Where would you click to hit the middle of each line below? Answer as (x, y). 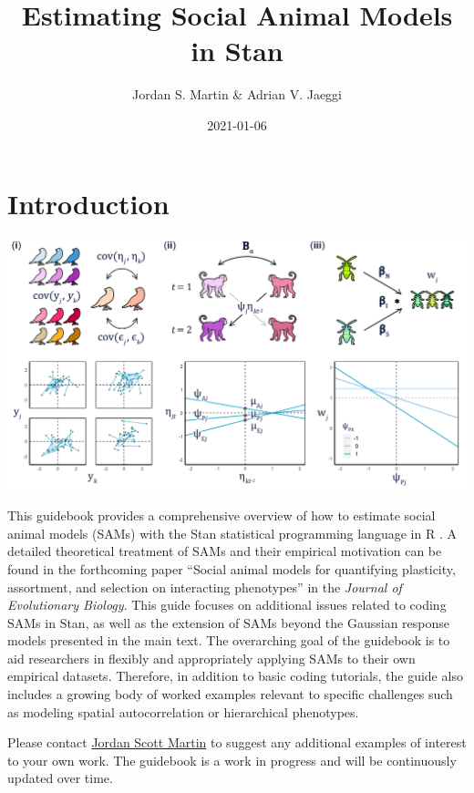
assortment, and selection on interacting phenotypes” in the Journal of (205, 587)
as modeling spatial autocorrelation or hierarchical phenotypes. (183, 711)
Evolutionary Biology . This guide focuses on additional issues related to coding (227, 605)
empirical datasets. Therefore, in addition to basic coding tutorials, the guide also (235, 676)
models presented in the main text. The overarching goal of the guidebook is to (229, 640)
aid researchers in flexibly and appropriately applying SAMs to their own (211, 658)
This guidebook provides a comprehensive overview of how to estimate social (222, 515)
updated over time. (60, 778)
